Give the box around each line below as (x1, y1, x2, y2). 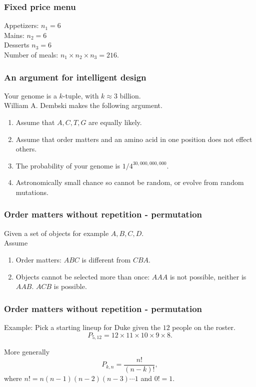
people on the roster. (172, 321, 235, 332)
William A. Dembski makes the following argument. (4, 100, 162, 110)
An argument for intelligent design (4, 70, 146, 83)
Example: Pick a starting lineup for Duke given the (4, 321, 161, 332)
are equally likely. (88, 117, 142, 127)
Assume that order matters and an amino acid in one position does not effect (15, 133, 252, 144)
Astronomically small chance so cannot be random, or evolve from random (15, 177, 244, 187)
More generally (4, 346, 50, 357)
